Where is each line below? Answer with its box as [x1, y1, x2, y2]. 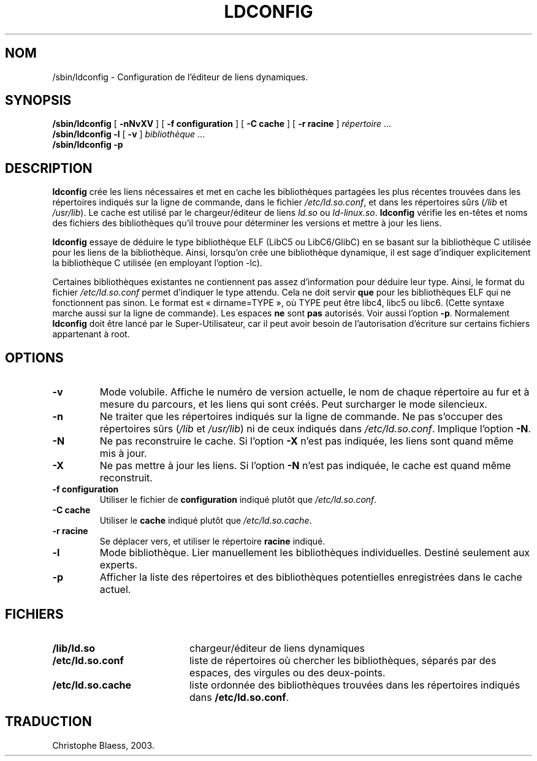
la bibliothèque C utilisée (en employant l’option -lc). [52, 258, 262, 269]
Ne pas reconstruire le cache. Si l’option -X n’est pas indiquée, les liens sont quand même [99, 435, 514, 448]
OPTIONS [5, 350, 64, 365]
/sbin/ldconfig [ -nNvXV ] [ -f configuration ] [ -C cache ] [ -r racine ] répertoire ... [52, 118, 392, 129]
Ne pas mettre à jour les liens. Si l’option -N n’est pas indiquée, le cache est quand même [99, 459, 511, 472]
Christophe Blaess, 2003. [52, 740, 154, 751]
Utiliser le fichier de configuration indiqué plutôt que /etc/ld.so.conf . [99, 494, 377, 505]
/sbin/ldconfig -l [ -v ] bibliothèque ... [52, 129, 205, 140]
